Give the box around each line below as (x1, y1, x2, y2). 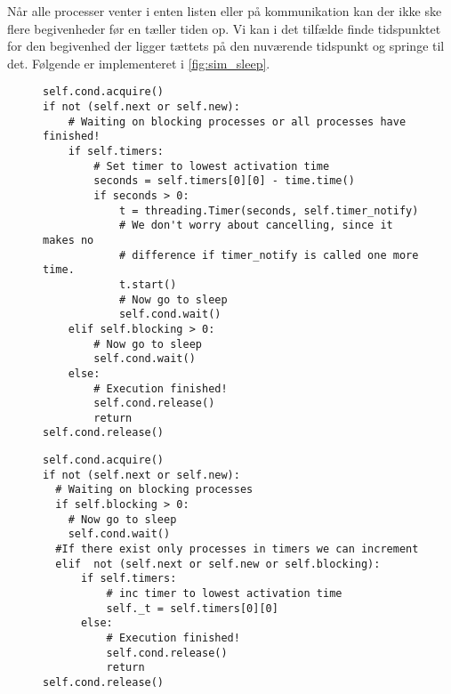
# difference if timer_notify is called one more (118, 248, 419, 262)
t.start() (118, 278, 177, 291)
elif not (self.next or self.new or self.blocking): (55, 557, 381, 570)
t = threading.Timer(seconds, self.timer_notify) (118, 204, 419, 217)
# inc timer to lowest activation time (106, 587, 342, 601)
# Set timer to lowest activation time (93, 159, 330, 173)
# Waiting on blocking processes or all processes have (68, 115, 407, 128)
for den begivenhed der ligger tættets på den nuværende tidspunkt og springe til (7, 36, 445, 55)
